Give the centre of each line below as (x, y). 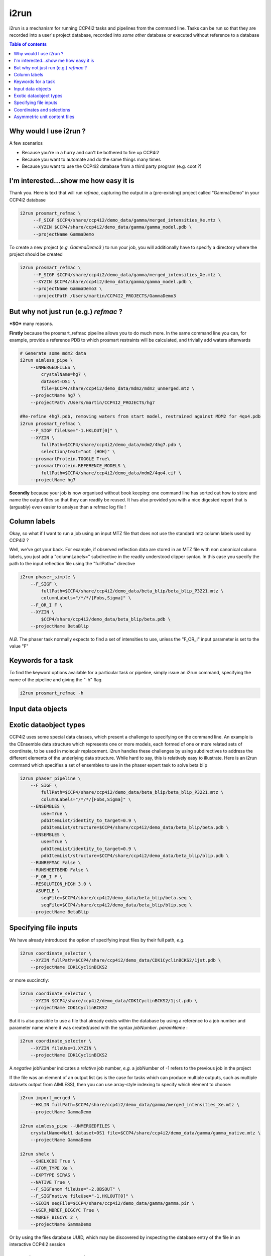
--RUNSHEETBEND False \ (59, 870)
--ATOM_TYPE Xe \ (52, 1168)
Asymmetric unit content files (44, 117)
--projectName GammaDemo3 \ (67, 289)
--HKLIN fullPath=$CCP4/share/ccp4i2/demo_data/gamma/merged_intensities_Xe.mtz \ (135, 1105)
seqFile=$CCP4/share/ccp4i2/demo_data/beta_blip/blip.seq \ (116, 905)
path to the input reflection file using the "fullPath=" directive (72, 564)
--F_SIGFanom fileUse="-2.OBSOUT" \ (75, 1189)
